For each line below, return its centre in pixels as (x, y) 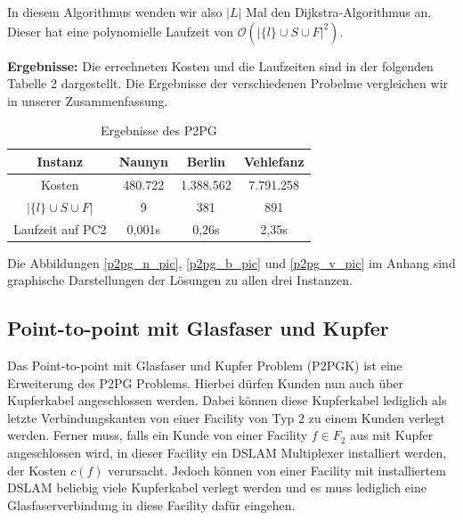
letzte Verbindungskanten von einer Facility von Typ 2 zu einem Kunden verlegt (226, 417)
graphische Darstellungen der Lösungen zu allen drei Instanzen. (180, 280)
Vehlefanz (274, 161)
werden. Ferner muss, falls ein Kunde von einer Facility (158, 435)
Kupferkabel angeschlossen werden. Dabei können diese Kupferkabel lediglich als (227, 400)
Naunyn (143, 161)
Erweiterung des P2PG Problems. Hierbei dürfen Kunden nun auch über (206, 382)
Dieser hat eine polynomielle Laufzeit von (121, 31)
